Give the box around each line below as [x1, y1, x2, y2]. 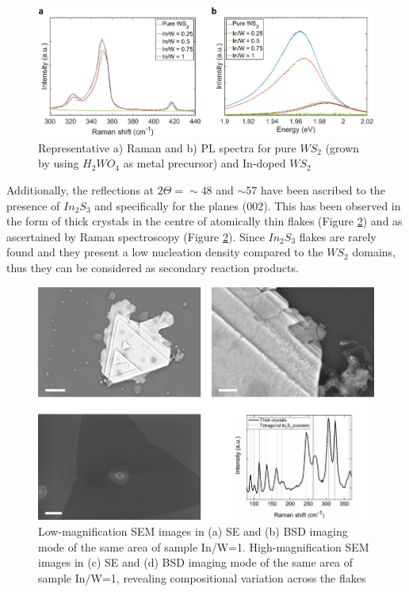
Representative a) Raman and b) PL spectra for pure [38, 139, 296, 156]
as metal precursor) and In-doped [123, 155, 286, 171]
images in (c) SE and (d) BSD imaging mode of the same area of [38, 554, 354, 571]
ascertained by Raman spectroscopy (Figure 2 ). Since [6, 228, 265, 244]
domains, [352, 244, 396, 260]
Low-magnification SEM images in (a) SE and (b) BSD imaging [38, 522, 348, 539]
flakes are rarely [299, 228, 377, 244]
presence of [6, 197, 60, 213]
